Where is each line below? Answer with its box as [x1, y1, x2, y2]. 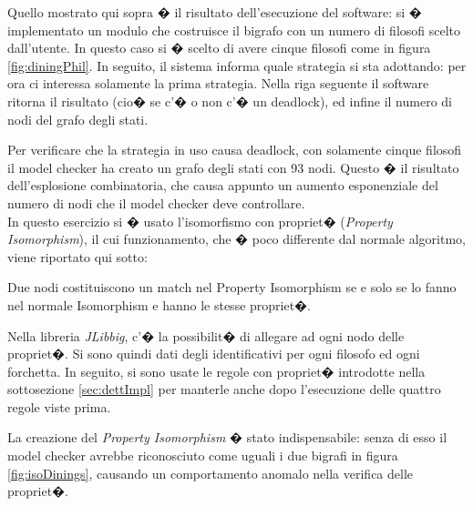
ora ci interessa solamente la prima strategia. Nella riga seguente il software [7, 74, 429, 93]
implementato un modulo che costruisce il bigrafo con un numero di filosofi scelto [7, 20, 461, 39]
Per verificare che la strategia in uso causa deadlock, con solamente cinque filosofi [7, 140, 462, 159]
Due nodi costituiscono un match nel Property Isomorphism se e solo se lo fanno [7, 278, 457, 297]
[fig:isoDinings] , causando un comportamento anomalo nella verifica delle [7, 463, 414, 482]
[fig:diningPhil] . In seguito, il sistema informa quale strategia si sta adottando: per [7, 56, 467, 75]
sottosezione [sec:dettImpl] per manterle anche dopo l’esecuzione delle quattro [7, 379, 441, 399]
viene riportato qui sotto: [7, 247, 148, 266]
